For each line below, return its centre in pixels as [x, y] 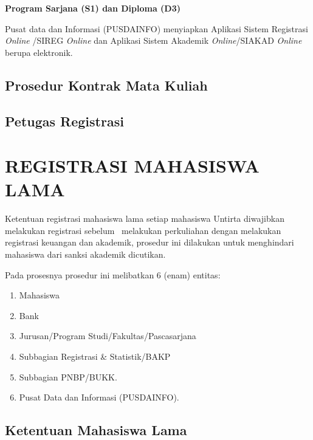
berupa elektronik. [39, 52]
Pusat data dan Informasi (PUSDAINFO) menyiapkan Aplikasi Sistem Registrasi [156, 28]
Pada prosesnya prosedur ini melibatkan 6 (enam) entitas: [113, 274]
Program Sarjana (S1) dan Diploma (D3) [93, 8]
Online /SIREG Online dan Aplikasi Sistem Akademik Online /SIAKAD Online [153, 40]
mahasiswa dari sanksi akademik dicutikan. [85, 254]
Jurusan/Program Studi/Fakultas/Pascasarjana [108, 336]
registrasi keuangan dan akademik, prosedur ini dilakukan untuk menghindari [150, 242]
